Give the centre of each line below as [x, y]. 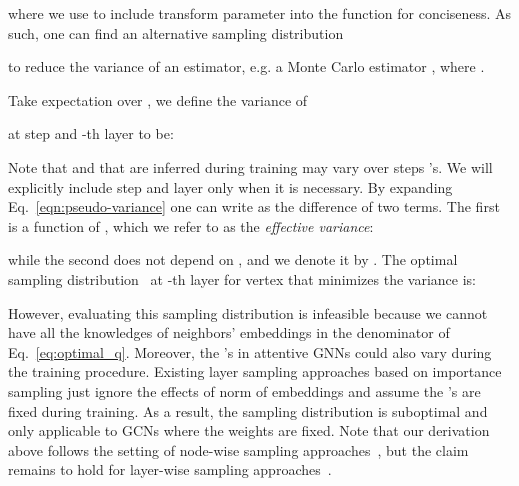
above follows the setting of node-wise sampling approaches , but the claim [238, 449]
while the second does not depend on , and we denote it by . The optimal [233, 259]
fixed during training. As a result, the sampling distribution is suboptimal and [248, 410]
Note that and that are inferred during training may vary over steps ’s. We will [250, 166]
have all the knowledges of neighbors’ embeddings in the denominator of [229, 332]
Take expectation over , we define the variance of [158, 99]
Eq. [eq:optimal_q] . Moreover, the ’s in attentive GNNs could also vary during [250, 351]
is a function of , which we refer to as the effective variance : [191, 225]
